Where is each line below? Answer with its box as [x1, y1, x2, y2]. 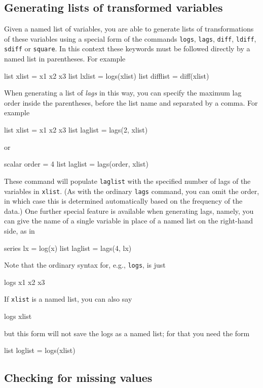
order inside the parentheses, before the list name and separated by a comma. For [4, 97, 258, 108]
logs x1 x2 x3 [4, 276, 45, 287]
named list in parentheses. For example [4, 53, 126, 64]
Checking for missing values [4, 370, 153, 385]
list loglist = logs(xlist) [4, 345, 76, 355]
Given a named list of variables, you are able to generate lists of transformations [4, 23, 254, 34]
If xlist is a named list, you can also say [4, 294, 132, 304]
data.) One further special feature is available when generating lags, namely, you [4, 205, 254, 216]
